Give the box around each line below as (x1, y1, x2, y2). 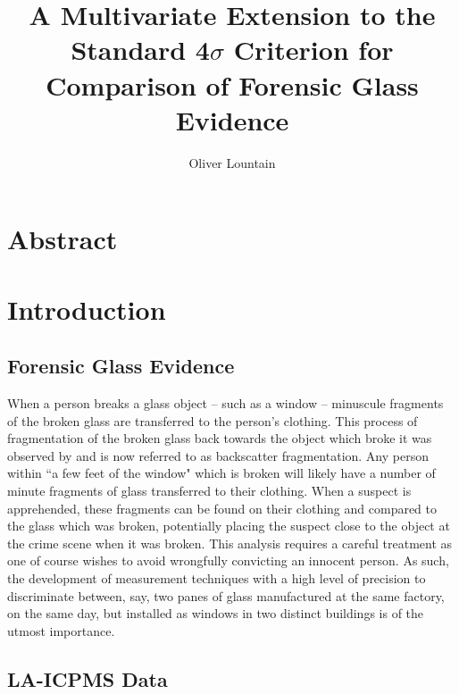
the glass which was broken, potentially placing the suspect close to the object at (7, 516, 450, 535)
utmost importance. (7, 621, 115, 640)
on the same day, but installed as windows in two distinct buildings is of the (7, 604, 424, 623)
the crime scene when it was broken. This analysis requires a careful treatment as (7, 533, 453, 552)
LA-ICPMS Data (7, 665, 168, 692)
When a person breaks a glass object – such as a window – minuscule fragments (7, 394, 444, 413)
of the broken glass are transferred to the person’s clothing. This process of (7, 411, 418, 430)
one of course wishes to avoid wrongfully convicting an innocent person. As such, (7, 551, 449, 570)
